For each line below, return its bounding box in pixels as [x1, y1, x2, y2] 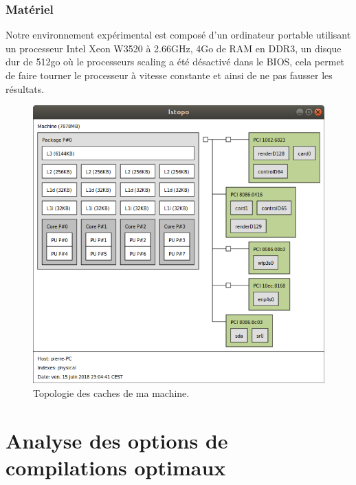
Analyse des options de [5, 426, 228, 454]
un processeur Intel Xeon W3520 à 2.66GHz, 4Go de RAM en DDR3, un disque [5, 41, 342, 55]
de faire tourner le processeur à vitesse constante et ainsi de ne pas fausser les [5, 68, 333, 82]
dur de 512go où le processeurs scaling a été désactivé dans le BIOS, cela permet [5, 54, 345, 69]
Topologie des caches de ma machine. [33, 385, 190, 400]
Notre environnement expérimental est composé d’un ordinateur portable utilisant [5, 28, 351, 42]
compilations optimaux [5, 453, 226, 481]
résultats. [5, 81, 45, 96]
